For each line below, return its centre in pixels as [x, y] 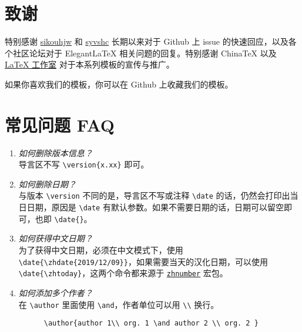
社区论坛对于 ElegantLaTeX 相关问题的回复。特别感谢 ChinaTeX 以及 [145, 53]
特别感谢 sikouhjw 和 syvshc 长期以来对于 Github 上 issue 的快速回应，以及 [147, 41]
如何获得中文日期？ [56, 238]
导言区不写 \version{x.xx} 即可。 [84, 164]
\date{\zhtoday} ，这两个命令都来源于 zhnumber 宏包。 [123, 273]
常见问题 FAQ [60, 124]
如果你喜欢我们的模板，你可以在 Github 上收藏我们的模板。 [119, 84]
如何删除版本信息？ [56, 152]
